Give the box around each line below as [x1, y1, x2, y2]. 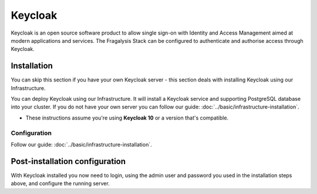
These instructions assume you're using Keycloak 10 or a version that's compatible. [25, 114, 229, 121]
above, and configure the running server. [11, 180, 110, 187]
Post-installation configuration [11, 156, 126, 166]
